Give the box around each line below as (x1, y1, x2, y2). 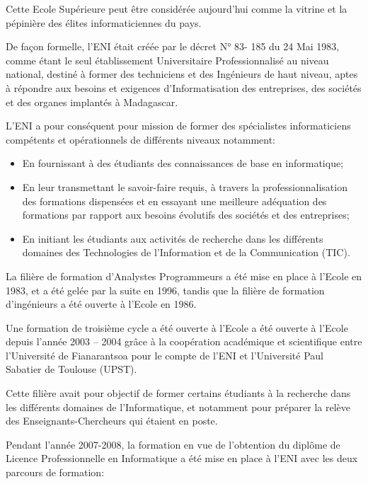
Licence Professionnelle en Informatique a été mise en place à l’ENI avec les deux (6, 451, 358, 466)
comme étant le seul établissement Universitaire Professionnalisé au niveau (6, 52, 329, 67)
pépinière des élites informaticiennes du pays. (6, 15, 202, 30)
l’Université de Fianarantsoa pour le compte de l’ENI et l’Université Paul (6, 347, 323, 362)
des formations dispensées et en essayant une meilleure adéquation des (22, 193, 327, 208)
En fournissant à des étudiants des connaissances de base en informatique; (22, 156, 344, 171)
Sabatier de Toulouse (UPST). (6, 362, 137, 376)
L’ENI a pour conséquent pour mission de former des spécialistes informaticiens (6, 118, 351, 133)
